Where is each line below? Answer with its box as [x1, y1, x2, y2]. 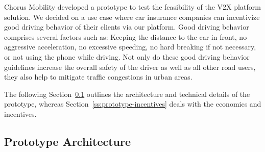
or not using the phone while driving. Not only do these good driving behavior [4, 51, 250, 62]
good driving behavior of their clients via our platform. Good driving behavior [4, 21, 249, 32]
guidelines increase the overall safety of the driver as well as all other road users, [4, 61, 256, 72]
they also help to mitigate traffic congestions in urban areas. [4, 71, 192, 82]
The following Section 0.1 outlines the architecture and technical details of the [4, 88, 250, 99]
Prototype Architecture [4, 133, 131, 149]
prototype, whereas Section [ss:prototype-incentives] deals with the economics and [4, 98, 261, 109]
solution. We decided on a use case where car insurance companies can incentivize [4, 11, 260, 22]
